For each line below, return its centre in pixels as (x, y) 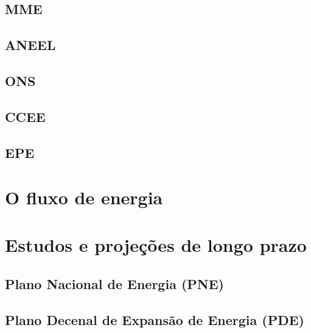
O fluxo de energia (84, 197)
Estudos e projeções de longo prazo (156, 245)
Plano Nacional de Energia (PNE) (114, 284)
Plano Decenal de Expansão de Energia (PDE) (155, 319)
